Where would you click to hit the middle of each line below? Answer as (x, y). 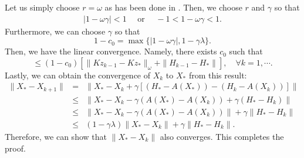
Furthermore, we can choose (55, 31)
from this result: (218, 75)
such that (246, 51)
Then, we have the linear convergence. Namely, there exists (111, 51)
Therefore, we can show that (56, 136)
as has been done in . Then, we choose (173, 7)
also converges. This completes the (222, 136)
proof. (15, 148)
